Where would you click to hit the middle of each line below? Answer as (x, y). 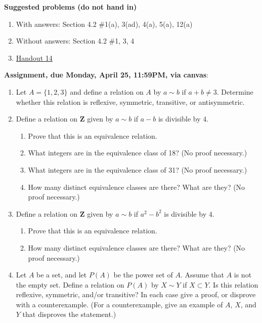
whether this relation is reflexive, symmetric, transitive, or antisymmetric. (130, 102)
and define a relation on (107, 91)
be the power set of (143, 275)
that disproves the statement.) (69, 314)
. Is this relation (233, 284)
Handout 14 (34, 57)
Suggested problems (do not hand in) (71, 7)
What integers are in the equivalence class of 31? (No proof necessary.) (138, 169)
